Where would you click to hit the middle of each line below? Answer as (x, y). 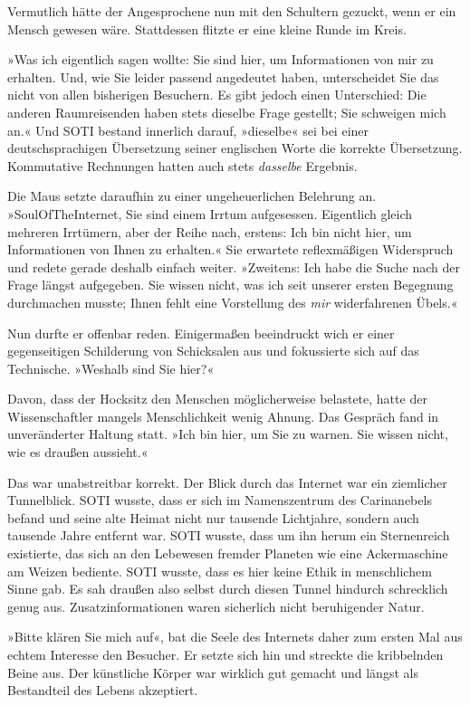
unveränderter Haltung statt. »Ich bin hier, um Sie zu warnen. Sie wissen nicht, (228, 434)
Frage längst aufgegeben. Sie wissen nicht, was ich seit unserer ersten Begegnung (230, 285)
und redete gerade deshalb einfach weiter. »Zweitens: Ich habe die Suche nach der (234, 267)
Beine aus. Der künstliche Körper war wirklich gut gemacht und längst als (213, 672)
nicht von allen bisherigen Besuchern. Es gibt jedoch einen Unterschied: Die (217, 95)
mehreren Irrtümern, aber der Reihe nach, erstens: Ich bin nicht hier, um (210, 231)
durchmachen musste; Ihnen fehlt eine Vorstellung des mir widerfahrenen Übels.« (233, 302)
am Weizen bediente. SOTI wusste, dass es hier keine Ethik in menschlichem (220, 571)
